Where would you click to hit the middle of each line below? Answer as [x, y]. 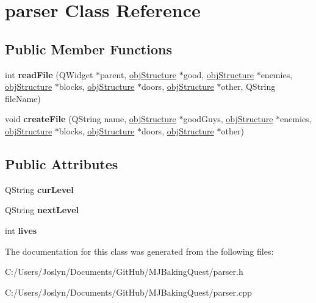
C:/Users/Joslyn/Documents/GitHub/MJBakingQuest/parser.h [124, 272]
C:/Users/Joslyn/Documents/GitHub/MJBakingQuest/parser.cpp [128, 292]
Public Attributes [62, 163]
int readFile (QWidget [49, 74]
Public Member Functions [88, 49]
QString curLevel [39, 189]
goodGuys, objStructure [228, 119]
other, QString [248, 86]
